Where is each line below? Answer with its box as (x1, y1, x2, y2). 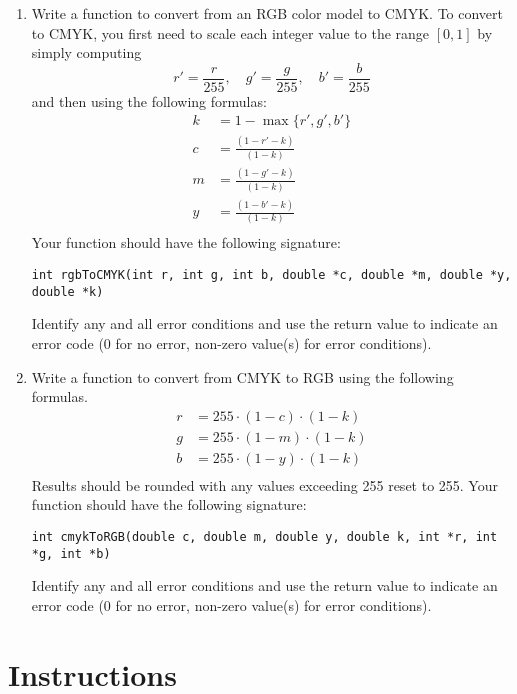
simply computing (31, 42, 142, 63)
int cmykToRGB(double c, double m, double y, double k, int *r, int (31, 530, 498, 545)
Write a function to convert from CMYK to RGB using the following (31, 366, 454, 387)
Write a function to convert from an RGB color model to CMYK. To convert (31, 3, 504, 23)
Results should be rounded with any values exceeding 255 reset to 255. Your (31, 474, 498, 495)
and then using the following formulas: (31, 90, 267, 111)
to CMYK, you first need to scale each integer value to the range (31, 22, 430, 43)
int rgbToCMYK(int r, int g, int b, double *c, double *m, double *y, (31, 268, 512, 283)
